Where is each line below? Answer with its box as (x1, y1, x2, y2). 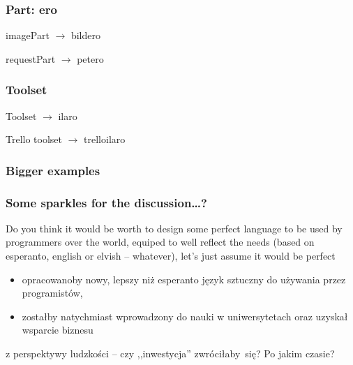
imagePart (6, 28, 50, 43)
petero (77, 51, 104, 66)
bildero (70, 28, 100, 43)
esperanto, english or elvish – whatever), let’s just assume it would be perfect (6, 248, 336, 263)
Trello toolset (6, 132, 63, 147)
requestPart (6, 51, 56, 66)
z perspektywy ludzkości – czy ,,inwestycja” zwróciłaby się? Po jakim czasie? (6, 346, 335, 361)
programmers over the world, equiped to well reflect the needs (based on (6, 234, 315, 249)
